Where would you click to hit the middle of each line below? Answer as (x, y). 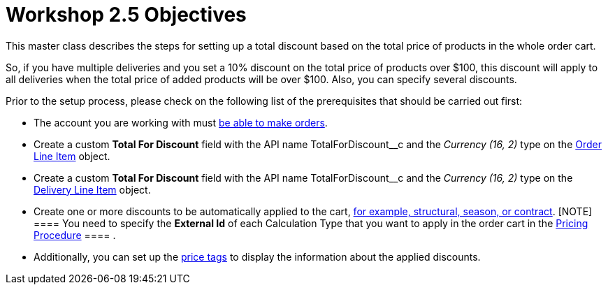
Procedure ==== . (75, 235)
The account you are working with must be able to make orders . (181, 122)
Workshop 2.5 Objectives (126, 15)
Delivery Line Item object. (92, 189)
